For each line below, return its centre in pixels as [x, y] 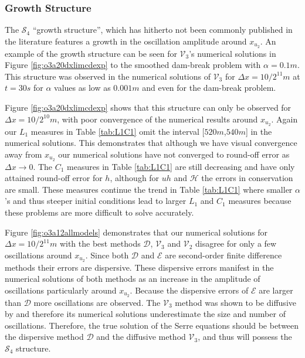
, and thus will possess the [245, 337]
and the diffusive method [141, 337]
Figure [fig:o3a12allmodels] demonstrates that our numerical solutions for [136, 232]
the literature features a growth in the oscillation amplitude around [126, 41]
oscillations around [38, 255]
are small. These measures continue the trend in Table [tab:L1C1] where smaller [149, 189]
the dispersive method [44, 337]
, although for [135, 178]
